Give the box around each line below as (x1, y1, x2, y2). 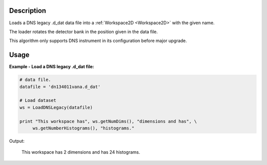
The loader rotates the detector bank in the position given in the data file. (9, 29, 158, 35)
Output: (9, 138, 25, 144)
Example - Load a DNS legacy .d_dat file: (9, 64, 94, 70)
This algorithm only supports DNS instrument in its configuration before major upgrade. (9, 38, 187, 44)
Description (9, 6, 46, 15)
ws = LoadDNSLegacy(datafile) (19, 104, 93, 110)
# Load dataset (19, 98, 56, 103)
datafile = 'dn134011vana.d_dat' (19, 84, 101, 89)
